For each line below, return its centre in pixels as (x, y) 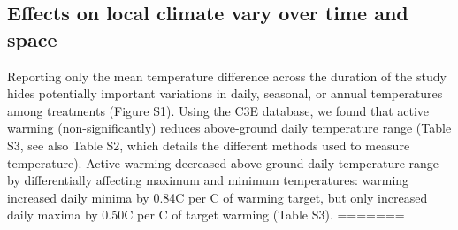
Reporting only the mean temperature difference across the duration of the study (227, 76)
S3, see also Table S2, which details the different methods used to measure (209, 145)
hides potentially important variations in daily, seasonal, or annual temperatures (225, 93)
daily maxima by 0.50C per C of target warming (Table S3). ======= (206, 215)
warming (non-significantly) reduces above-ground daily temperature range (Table (229, 128)
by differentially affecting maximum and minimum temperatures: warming (208, 180)
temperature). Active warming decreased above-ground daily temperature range (223, 162)
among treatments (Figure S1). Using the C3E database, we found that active (218, 110)
